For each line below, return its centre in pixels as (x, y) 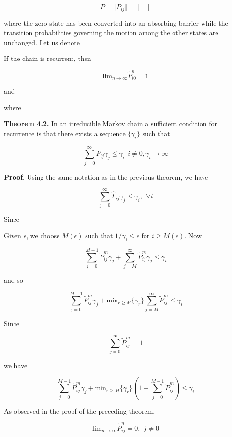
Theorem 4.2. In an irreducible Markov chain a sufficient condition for (110, 124)
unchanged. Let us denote (42, 42)
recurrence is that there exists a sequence (65, 133)
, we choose (43, 235)
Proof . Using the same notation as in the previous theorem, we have (106, 176)
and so (14, 279)
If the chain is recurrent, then (48, 58)
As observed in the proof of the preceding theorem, (80, 411)
